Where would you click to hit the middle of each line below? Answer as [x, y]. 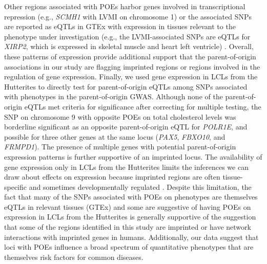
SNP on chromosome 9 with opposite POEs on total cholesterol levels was [120, 116]
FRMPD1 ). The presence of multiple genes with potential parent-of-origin [120, 147]
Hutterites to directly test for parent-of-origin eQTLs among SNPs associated [126, 86]
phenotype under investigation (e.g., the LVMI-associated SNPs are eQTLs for [127, 36]
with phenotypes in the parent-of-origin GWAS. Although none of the [114, 96]
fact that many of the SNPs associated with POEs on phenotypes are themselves [131, 197]
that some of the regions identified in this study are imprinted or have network [128, 227]
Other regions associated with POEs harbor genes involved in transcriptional [125, 6]
